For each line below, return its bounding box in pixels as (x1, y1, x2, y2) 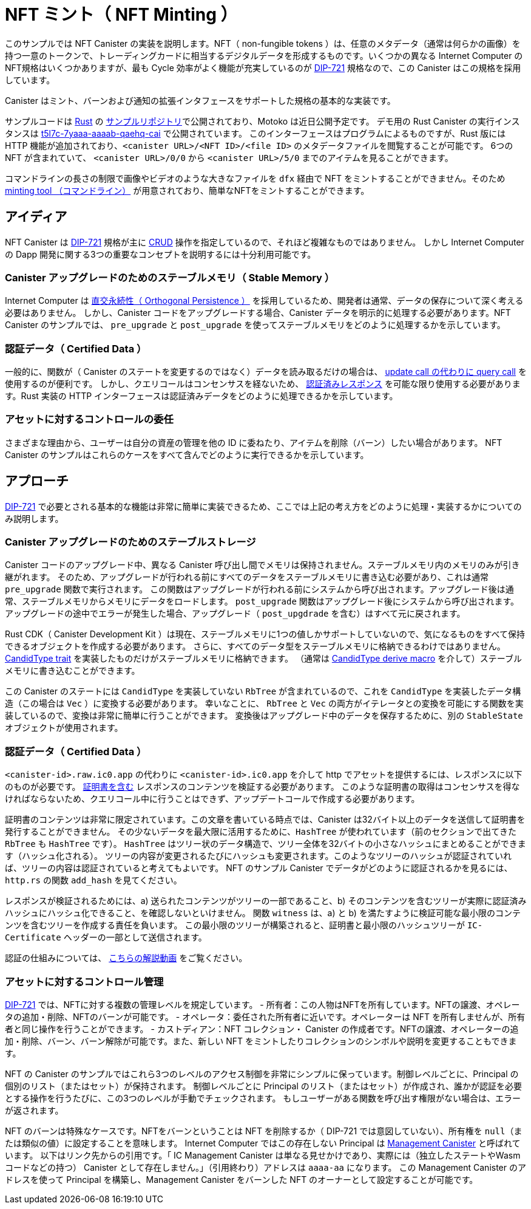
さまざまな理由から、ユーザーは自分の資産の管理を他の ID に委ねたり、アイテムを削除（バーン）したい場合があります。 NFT (5, 437, 502, 448)
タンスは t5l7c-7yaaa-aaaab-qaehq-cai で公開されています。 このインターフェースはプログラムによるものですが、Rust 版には (5, 128, 506, 139)
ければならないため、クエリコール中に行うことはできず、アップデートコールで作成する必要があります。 (5, 793, 420, 804)
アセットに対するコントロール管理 (5, 975, 164, 988)
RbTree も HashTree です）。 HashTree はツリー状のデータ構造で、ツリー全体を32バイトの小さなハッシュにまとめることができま (5, 838, 526, 849)
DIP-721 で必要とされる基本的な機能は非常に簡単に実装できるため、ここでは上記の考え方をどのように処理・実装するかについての (5, 501, 522, 512)
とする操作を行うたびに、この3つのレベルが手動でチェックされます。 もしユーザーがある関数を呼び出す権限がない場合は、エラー (5, 1092, 521, 1103)
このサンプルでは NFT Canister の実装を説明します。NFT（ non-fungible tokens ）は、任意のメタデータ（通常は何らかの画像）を (5, 38, 521, 49)
